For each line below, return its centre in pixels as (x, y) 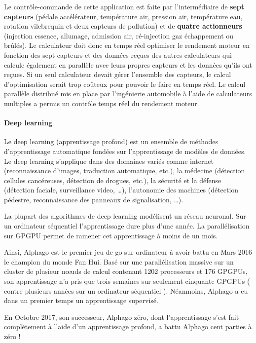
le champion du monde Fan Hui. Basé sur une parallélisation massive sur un (119, 261)
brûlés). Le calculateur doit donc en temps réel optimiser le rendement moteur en (127, 45)
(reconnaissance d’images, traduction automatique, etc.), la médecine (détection (125, 171)
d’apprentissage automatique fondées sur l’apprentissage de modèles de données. (125, 151)
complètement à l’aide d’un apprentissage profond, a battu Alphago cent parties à (128, 326)
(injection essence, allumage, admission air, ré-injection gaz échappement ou (119, 35)
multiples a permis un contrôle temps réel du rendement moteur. (102, 103)
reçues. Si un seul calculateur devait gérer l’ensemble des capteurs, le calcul (118, 74)
